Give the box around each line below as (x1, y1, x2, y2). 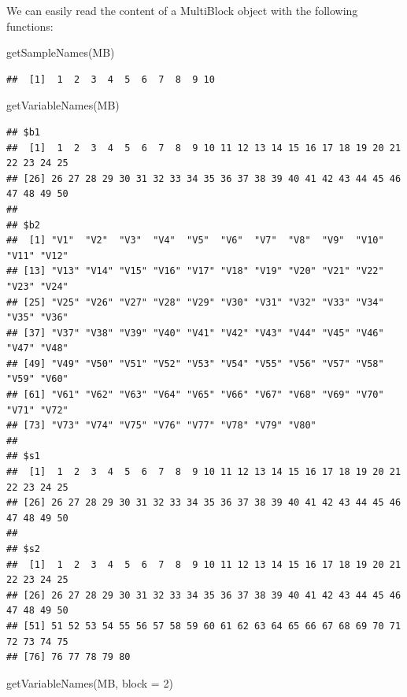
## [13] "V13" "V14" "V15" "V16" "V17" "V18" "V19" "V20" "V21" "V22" (6, 265, 384, 277)
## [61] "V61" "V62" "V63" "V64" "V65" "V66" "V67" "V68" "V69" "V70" (6, 389, 384, 401)
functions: (6, 17, 54, 34)
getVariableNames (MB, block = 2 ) (6, 674, 173, 691)
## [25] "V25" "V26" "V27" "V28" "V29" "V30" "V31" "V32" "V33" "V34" (6, 296, 384, 308)
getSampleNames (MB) (6, 44, 115, 61)
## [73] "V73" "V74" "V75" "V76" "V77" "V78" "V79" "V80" (6, 420, 316, 432)
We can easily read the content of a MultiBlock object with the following (6, 2, 358, 18)
